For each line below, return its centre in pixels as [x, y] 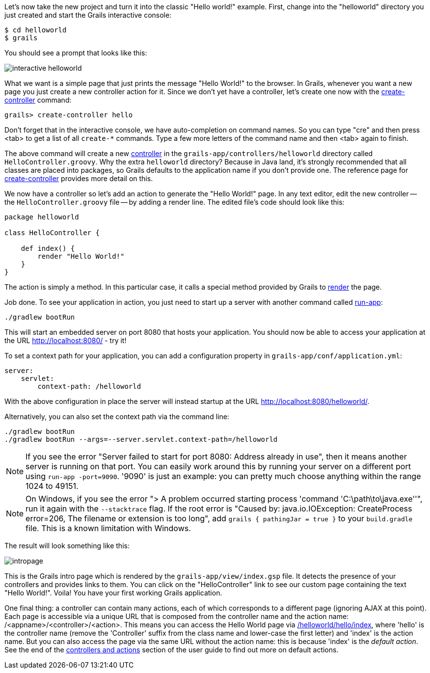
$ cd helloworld [36, 30]
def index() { [48, 248]
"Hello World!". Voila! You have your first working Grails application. [113, 593]
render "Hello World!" [81, 256]
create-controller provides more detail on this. [79, 178]
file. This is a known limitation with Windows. [108, 528]
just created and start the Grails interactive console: [88, 15]
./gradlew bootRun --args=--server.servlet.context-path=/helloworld [141, 439]
